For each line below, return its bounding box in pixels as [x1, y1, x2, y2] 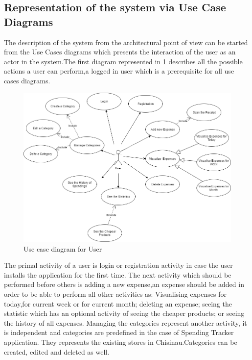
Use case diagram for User [23, 243, 102, 254]
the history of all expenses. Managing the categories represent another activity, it [4, 317, 247, 328]
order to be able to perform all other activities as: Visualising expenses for [4, 288, 227, 299]
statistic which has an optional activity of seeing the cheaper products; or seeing [4, 308, 245, 318]
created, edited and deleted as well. [4, 346, 110, 357]
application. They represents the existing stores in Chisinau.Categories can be [4, 336, 237, 347]
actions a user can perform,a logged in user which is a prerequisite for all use [4, 66, 234, 76]
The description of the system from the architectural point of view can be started [4, 37, 248, 47]
